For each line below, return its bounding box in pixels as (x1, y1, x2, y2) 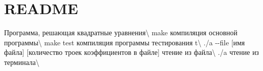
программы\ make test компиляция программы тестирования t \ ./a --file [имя (4, 37, 245, 47)
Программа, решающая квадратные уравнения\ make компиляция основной (4, 27, 238, 38)
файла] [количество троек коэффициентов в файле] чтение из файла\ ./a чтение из (4, 47, 259, 57)
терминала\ (4, 56, 40, 67)
